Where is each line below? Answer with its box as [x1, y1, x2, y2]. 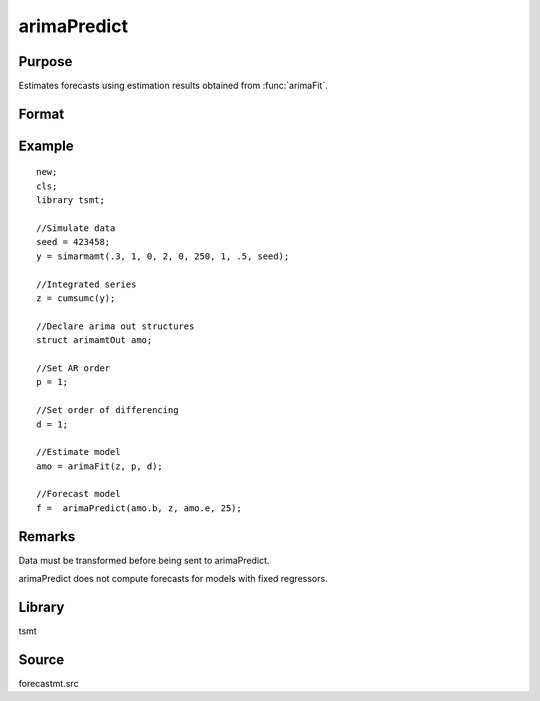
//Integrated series [36, 278, 137, 290]
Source [18, 651, 65, 668]
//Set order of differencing [36, 405, 179, 416]
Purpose [18, 53, 73, 70]
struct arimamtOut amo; [36, 335, 153, 346]
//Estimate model [36, 446, 121, 458]
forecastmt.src [18, 677, 79, 689]
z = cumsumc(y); [36, 293, 116, 304]
